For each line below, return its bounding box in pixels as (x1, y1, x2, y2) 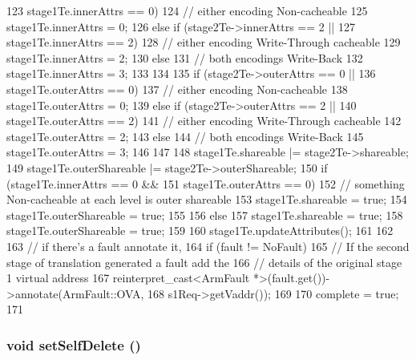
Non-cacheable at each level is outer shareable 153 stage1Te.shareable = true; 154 (6, 191, 407, 208)
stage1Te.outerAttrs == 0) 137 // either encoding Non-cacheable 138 (6, 80, 348, 97)
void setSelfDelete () (6, 334, 141, 354)
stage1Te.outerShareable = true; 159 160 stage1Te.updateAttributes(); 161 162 (6, 222, 394, 239)
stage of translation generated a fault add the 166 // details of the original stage (6, 253, 402, 270)
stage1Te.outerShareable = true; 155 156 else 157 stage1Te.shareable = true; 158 (6, 206, 403, 223)
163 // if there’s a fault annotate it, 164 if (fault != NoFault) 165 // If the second (6, 237, 410, 254)
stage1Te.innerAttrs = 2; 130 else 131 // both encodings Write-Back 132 (6, 49, 363, 66)
